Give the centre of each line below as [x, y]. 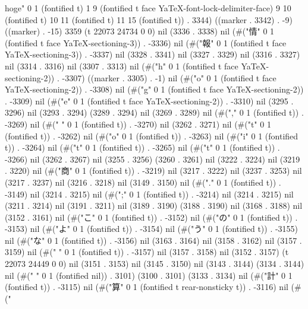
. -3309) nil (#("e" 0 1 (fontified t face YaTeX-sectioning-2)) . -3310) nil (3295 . [149, 101]
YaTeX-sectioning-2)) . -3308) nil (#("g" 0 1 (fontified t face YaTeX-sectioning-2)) [154, 89]
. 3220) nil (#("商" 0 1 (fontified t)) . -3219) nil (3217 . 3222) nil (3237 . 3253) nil [153, 171]
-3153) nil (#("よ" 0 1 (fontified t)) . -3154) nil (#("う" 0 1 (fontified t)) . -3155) [152, 229]
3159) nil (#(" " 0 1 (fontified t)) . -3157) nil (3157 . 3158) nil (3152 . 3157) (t [147, 252]
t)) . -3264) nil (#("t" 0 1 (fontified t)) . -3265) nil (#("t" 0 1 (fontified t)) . [142, 147]
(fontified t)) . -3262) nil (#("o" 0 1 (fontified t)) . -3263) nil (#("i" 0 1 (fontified [152, 136]
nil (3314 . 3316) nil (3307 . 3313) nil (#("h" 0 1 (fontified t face [122, 66]
